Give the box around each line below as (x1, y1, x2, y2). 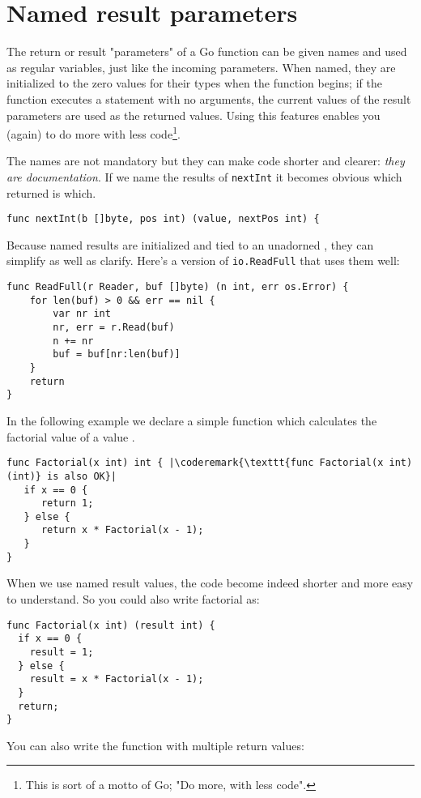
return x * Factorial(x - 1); (40, 524, 204, 536)
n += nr (53, 335, 94, 347)
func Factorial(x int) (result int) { (6, 619, 215, 631)
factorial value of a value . (6, 428, 135, 445)
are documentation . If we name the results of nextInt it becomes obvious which (6, 168, 402, 185)
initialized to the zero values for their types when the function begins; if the (6, 75, 382, 92)
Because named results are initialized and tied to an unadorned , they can (6, 236, 374, 253)
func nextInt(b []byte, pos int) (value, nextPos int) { (6, 213, 320, 225)
